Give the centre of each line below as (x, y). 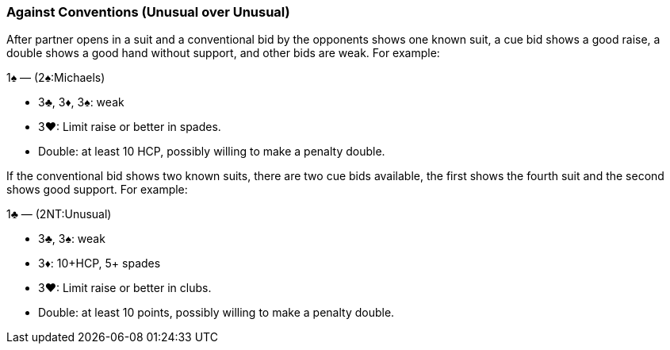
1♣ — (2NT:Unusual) (59, 214)
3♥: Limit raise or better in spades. (130, 127)
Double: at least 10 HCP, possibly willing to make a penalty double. (212, 152)
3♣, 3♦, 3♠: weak (81, 102)
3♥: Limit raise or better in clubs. (125, 288)
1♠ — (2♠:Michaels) (56, 78)
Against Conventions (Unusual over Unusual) (148, 12)
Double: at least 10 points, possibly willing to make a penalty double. (216, 313)
